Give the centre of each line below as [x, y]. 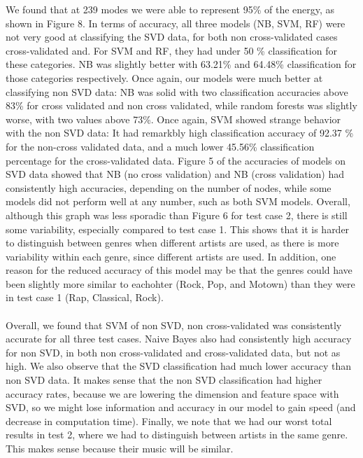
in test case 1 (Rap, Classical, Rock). [85, 297]
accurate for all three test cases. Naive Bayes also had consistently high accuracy [179, 339]
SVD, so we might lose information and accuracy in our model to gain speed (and [181, 407]
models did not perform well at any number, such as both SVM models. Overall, [178, 201]
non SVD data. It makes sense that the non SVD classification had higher [164, 380]
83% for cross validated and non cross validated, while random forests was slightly [181, 105]
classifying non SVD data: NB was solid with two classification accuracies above [177, 91]
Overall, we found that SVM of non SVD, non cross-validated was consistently [174, 325]
